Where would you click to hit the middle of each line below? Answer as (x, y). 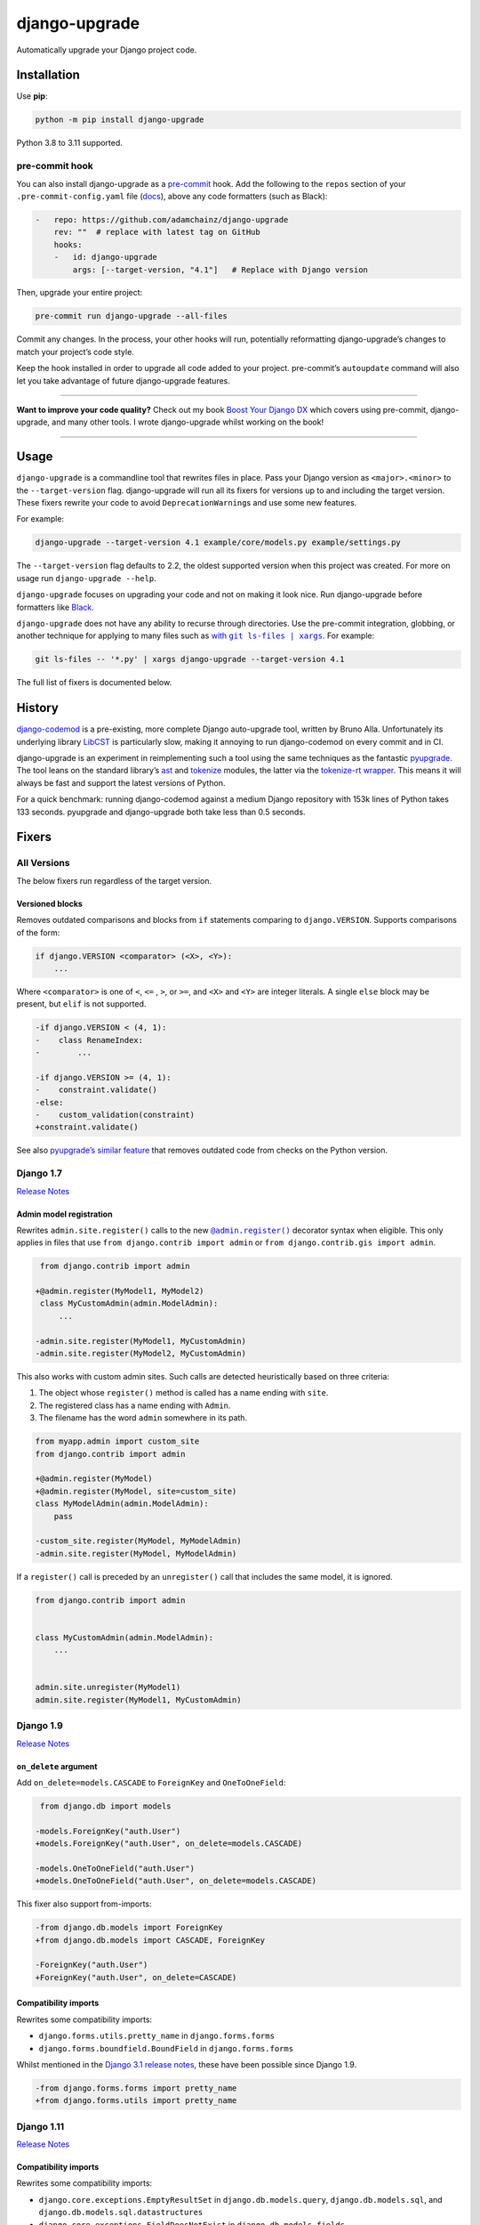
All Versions (43, 863)
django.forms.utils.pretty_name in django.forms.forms (157, 2036)
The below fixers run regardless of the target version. (114, 880)
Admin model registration (64, 1214)
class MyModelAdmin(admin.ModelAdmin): (122, 1504)
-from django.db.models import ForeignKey (129, 1928)
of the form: (38, 932)
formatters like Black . (55, 607)
